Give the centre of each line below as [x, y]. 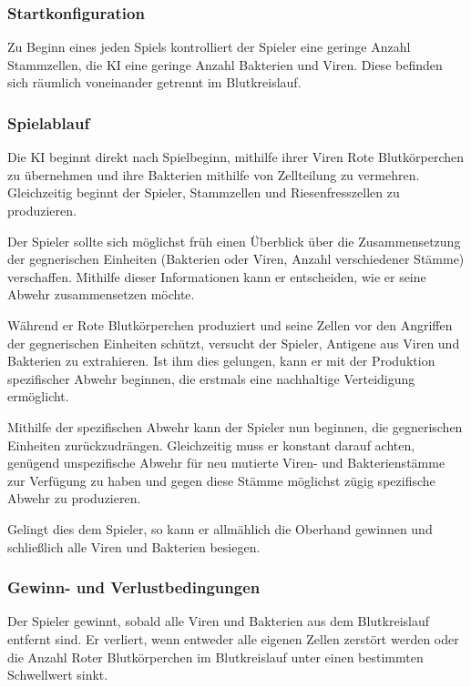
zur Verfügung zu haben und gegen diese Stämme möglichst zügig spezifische [221, 480]
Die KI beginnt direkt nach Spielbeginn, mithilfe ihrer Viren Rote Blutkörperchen [235, 157]
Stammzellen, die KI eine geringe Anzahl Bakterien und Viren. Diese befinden [225, 64]
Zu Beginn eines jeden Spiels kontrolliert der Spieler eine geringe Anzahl [209, 47]
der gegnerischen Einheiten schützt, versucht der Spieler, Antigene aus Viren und [234, 343]
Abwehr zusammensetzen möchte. [101, 294]
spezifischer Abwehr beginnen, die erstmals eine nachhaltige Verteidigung [211, 378]
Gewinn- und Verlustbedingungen [134, 587]
